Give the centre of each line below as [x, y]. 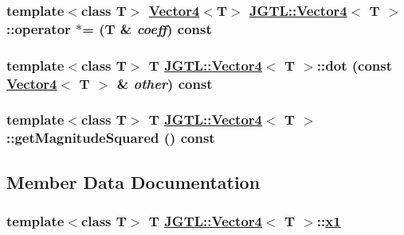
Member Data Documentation [133, 181]
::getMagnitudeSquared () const [111, 138]
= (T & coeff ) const [147, 28]
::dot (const [354, 65]
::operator [39, 28]
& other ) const [165, 83]
